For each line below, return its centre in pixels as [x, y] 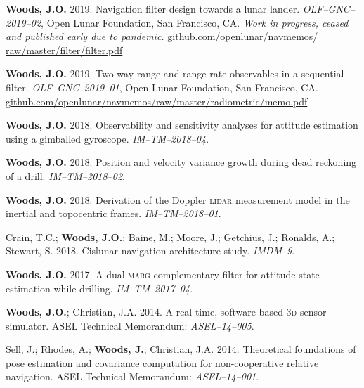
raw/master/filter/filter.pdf [64, 50]
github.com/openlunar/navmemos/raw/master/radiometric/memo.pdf [157, 101]
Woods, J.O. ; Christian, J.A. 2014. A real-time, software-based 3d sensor [166, 312]
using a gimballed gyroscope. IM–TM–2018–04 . [108, 138]
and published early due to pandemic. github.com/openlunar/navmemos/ [162, 36]
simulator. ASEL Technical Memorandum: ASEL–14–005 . [130, 325]
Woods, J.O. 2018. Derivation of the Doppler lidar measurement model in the [178, 199]
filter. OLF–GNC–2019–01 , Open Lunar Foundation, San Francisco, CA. [162, 87]
